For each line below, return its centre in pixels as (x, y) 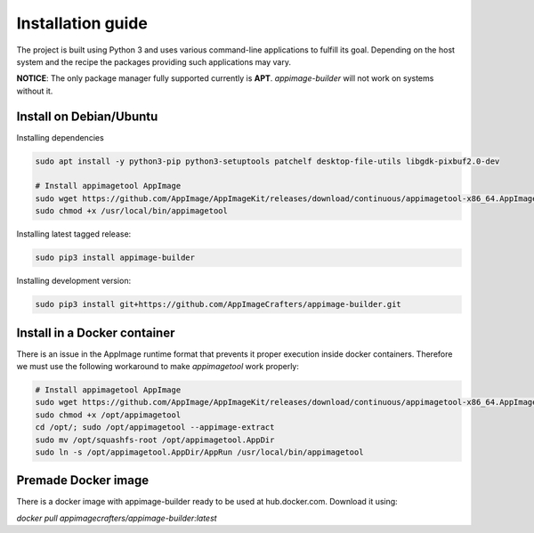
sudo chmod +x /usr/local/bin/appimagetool (132, 211)
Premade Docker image (83, 481)
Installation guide (82, 23)
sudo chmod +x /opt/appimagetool (108, 415)
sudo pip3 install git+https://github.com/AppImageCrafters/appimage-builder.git (218, 304)
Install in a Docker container (96, 332)
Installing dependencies (60, 137)
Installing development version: (74, 281)
